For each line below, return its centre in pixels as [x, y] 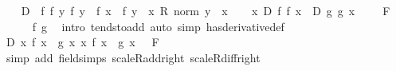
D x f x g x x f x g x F [82, 42]
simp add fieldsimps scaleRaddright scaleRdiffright [133, 57]
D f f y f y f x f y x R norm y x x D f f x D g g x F [206, 10]
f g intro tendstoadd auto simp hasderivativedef [158, 26]
